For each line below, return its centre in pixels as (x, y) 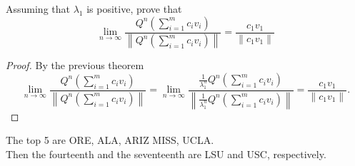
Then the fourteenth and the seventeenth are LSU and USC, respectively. (166, 154)
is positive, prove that (134, 9)
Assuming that (38, 9)
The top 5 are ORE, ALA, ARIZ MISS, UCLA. (110, 140)
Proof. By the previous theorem (75, 65)
